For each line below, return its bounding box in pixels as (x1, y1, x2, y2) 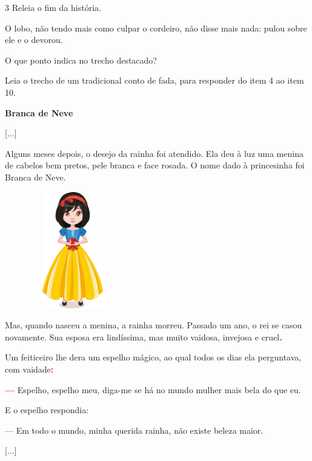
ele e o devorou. (5, 33, 63, 46)
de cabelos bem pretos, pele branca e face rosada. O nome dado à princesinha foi (5, 159, 305, 171)
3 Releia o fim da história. (5, 1, 101, 13)
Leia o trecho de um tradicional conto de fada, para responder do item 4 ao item (5, 74, 304, 87)
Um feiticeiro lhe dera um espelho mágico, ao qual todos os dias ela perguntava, (5, 351, 302, 363)
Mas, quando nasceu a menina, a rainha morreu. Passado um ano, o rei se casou (5, 319, 302, 331)
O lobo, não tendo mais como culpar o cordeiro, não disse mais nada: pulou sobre (5, 21, 307, 34)
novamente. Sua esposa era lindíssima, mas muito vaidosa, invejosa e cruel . (5, 330, 282, 343)
